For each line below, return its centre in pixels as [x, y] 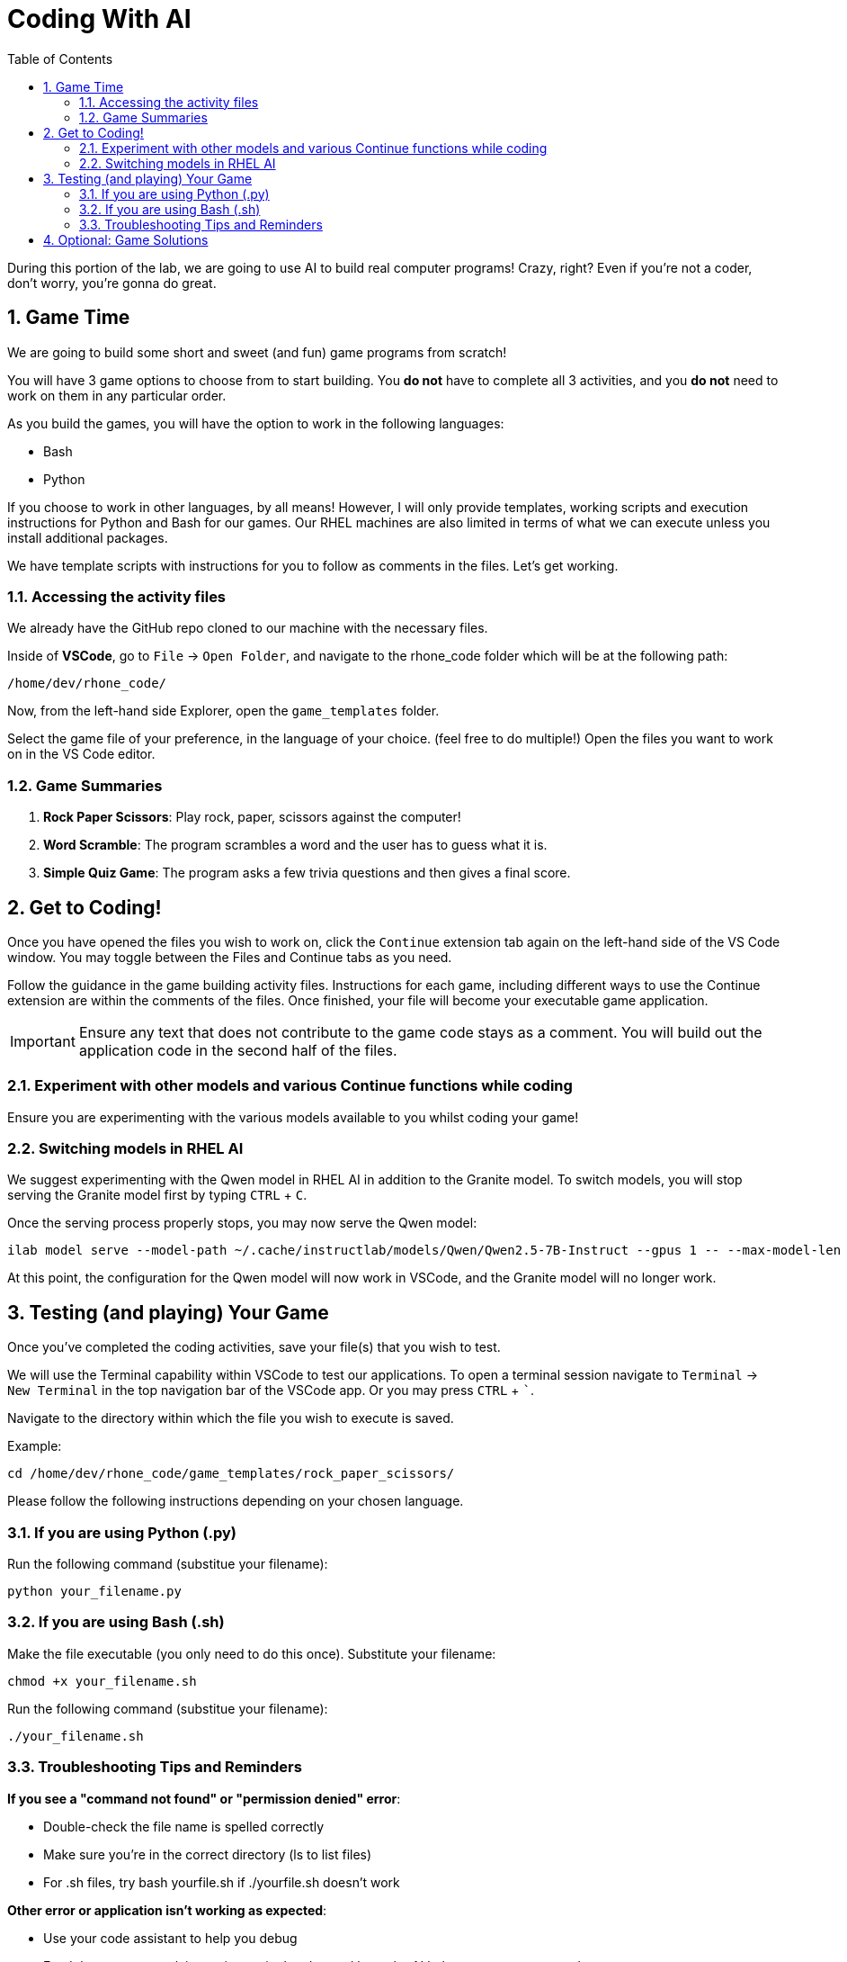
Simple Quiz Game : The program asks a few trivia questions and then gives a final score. [307, 873]
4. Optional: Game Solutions [126, 239]
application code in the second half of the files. [238, 1050]
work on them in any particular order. [117, 395]
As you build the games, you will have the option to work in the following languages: [256, 423]
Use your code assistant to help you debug [170, 1938]
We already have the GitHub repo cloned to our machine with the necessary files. [248, 628]
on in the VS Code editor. [81, 754]
